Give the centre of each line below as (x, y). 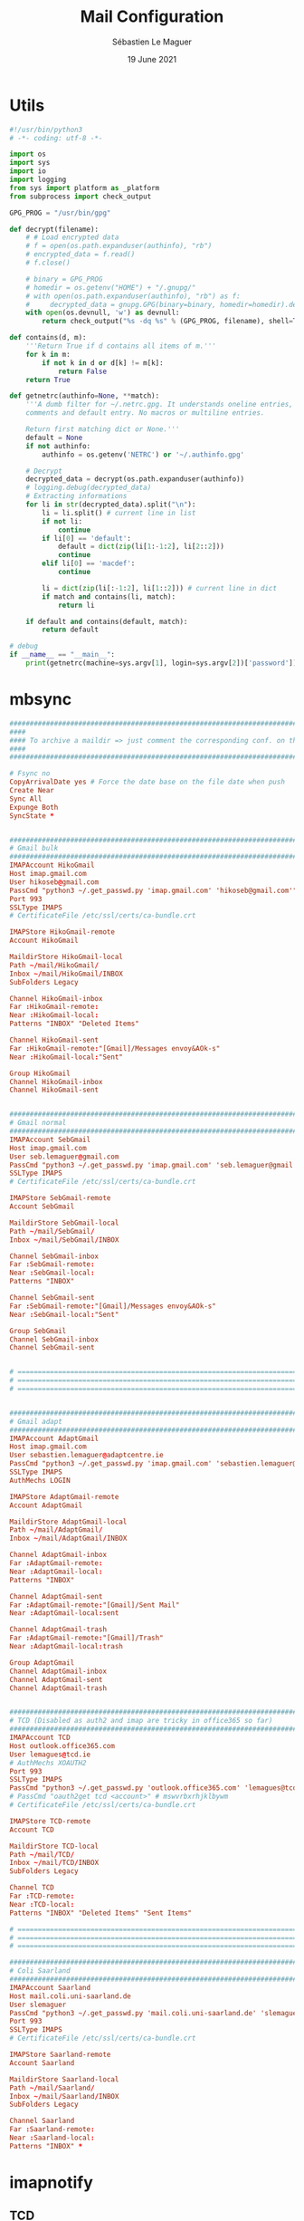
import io (28, 171)
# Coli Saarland (40, 1971)
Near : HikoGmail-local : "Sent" (66, 1057)
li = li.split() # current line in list (119, 513)
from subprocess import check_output (81, 197)
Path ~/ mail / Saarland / (52, 2088)
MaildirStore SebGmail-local (64, 1223)
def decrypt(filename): (54, 229)
